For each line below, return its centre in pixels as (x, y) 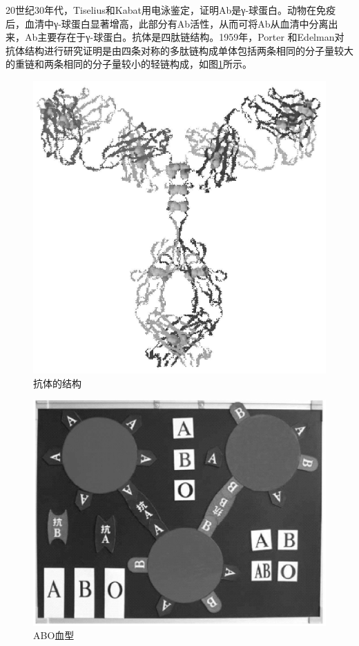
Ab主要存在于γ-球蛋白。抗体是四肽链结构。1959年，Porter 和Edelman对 (184, 37)
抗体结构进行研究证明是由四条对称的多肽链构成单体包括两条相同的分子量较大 (179, 50)
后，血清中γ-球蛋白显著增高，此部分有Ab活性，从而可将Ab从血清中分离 (167, 23)
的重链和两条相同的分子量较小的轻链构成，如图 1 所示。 (129, 64)
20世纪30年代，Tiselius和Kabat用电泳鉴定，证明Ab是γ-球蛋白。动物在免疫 (171, 10)
